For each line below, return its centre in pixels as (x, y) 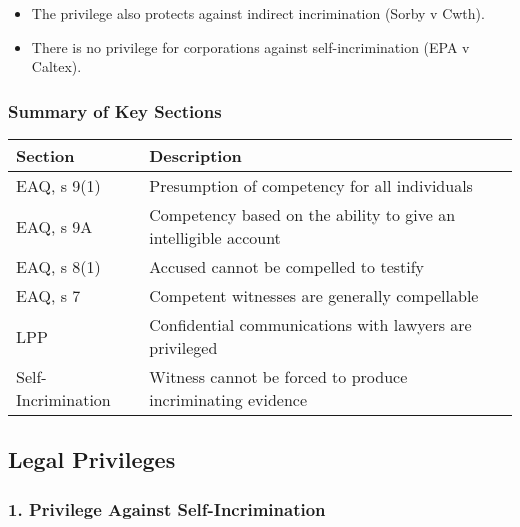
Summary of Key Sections (115, 110)
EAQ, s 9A (54, 226)
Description (195, 155)
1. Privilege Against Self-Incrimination (167, 508)
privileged (183, 347)
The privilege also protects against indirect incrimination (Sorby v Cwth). (258, 13)
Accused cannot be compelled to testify (287, 266)
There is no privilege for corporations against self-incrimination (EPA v (250, 46)
